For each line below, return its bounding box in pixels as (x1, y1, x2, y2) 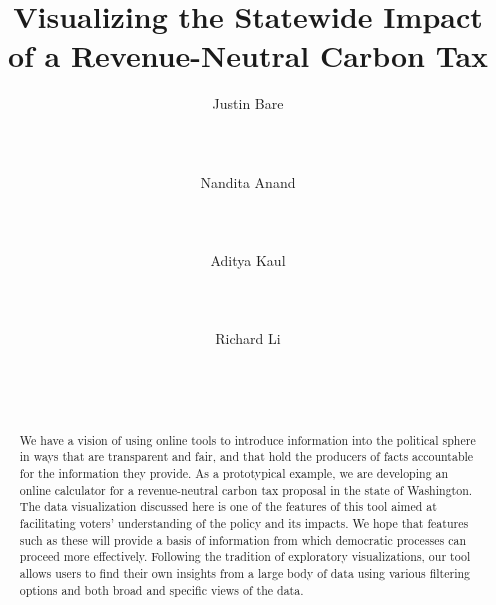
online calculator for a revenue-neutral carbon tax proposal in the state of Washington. (19, 481, 473, 498)
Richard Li (215, 328, 281, 349)
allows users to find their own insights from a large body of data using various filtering (19, 564, 471, 581)
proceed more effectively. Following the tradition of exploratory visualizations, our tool (19, 548, 471, 565)
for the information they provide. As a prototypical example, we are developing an (19, 464, 449, 481)
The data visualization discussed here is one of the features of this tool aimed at (19, 498, 437, 515)
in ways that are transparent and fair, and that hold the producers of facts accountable (19, 448, 474, 465)
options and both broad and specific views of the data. (19, 581, 304, 598)
